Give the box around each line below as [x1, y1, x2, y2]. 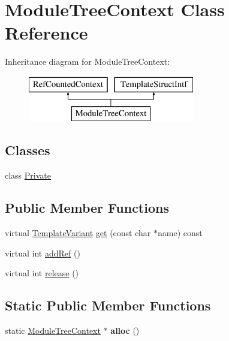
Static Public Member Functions [5, 296, 211, 315]
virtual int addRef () [5, 246, 80, 259]
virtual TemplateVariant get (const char [5, 227, 151, 239]
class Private [5, 169, 51, 182]
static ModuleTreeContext [5, 324, 101, 337]
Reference [5, 20, 88, 45]
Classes [5, 141, 50, 159]
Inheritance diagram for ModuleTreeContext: [5, 55, 170, 68]
